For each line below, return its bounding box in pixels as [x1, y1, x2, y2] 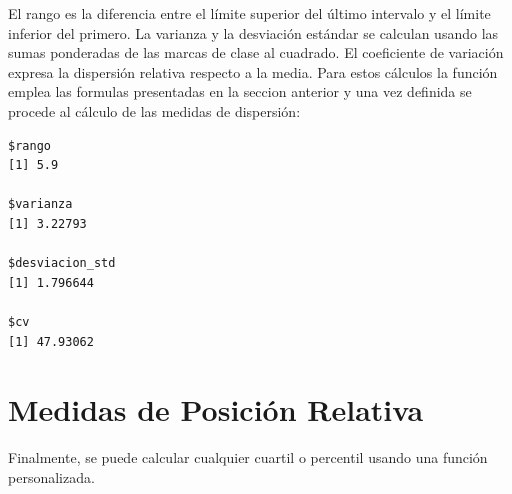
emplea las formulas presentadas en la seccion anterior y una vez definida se [8, 81, 472, 102]
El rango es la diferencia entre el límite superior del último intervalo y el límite [8, 3, 491, 23]
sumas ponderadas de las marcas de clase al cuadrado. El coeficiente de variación [8, 42, 504, 63]
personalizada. [8, 466, 95, 487]
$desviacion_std [8, 256, 116, 271]
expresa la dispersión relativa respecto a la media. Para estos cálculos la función [8, 61, 498, 82]
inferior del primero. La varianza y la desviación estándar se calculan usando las [8, 22, 499, 43]
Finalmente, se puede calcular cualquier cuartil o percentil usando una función [8, 447, 488, 468]
